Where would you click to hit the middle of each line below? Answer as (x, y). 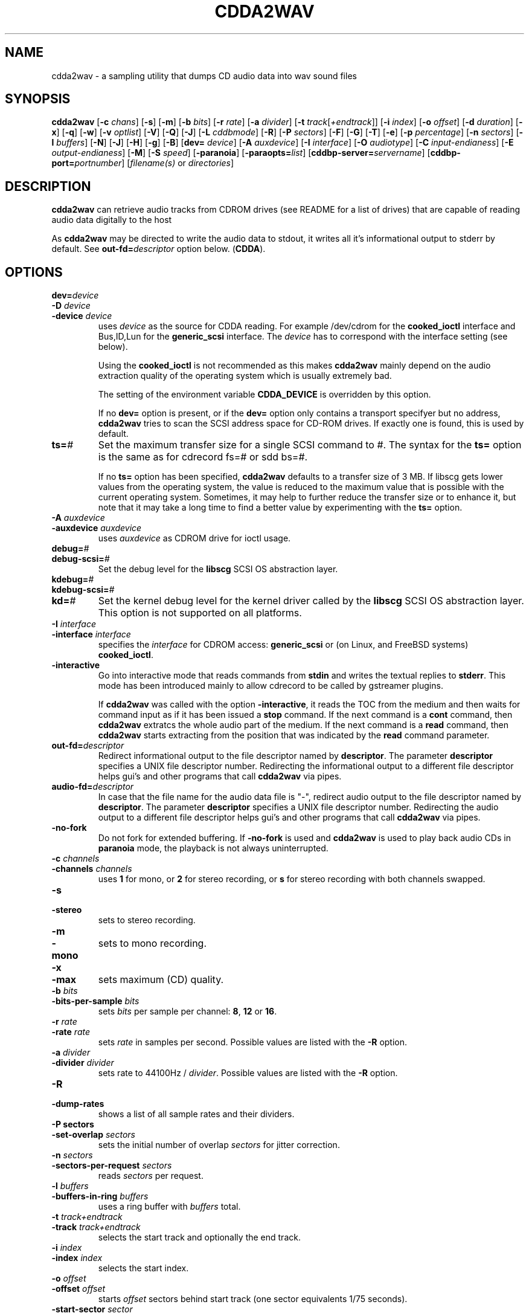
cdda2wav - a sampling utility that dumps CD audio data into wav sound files (204, 76)
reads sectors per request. (151, 1176)
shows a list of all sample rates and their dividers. (196, 1114)
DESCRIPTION (48, 186)
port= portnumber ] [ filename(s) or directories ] (143, 163)
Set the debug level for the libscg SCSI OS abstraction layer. (218, 569)
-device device (82, 316)
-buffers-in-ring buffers (100, 1196)
